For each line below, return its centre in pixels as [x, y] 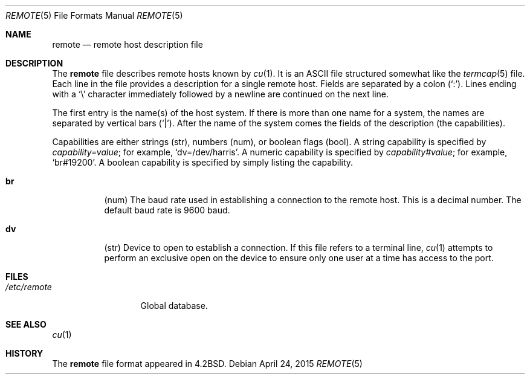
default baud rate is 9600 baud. [167, 210]
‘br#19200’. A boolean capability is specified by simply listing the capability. [203, 162]
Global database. [174, 306]
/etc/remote [29, 287]
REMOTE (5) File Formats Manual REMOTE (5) [94, 15]
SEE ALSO [26, 324]
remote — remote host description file [128, 44]
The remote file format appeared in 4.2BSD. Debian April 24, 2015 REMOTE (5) [207, 364]
